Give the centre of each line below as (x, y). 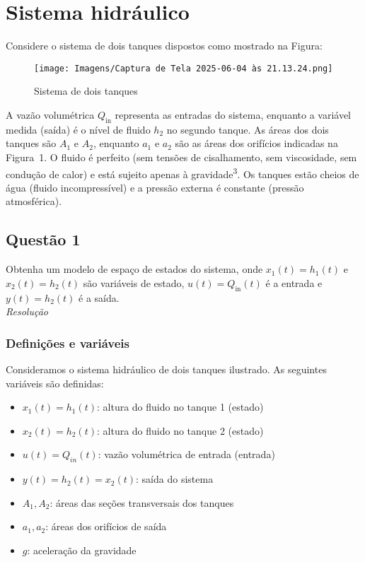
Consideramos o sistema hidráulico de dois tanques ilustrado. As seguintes (166, 369)
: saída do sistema (175, 479)
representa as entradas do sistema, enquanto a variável (233, 114)
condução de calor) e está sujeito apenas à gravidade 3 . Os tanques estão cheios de (182, 172)
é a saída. (99, 297)
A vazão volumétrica (50, 114)
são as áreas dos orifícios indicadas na (256, 143)
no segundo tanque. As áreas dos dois (248, 129)
